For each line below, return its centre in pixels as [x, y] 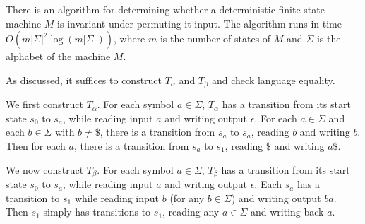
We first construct [44, 104]
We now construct [45, 169]
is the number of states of [215, 39]
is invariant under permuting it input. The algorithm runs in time [199, 23]
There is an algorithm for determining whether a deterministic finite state [165, 9]
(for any [187, 198]
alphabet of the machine [58, 56]
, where [129, 39]
